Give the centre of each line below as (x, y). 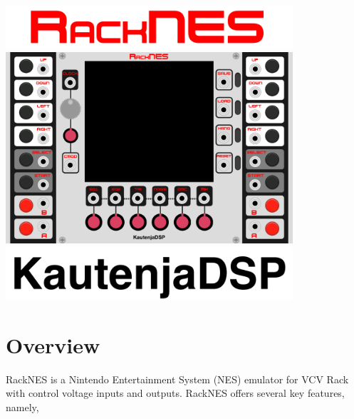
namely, (22, 407)
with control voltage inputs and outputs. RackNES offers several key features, (175, 393)
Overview (53, 344)
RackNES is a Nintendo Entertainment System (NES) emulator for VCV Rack (177, 379)
